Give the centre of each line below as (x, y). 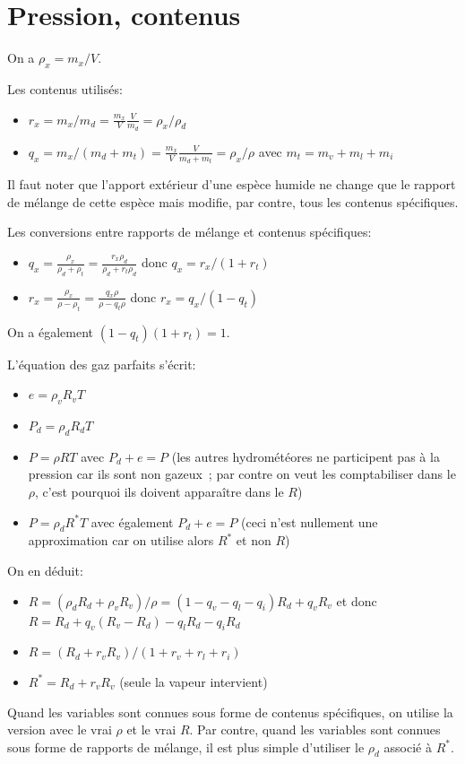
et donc (357, 600)
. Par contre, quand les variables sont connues (315, 729)
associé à (408, 747)
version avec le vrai (60, 729)
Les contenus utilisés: (65, 88)
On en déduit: (45, 570)
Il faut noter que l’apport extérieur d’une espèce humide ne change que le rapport (232, 184)
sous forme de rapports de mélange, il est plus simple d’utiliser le (186, 747)
